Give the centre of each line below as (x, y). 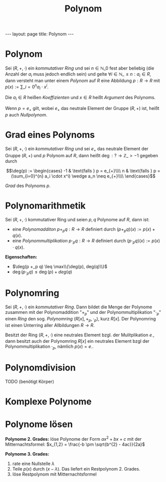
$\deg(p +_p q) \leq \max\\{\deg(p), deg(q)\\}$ (60, 267)
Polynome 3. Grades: (27, 454)
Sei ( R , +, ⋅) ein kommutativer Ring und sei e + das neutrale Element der (77, 149)
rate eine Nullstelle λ (33, 464)
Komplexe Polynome (48, 402)
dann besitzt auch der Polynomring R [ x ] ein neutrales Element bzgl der (77, 341)
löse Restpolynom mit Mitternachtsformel (54, 474)
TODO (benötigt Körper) (30, 382)
